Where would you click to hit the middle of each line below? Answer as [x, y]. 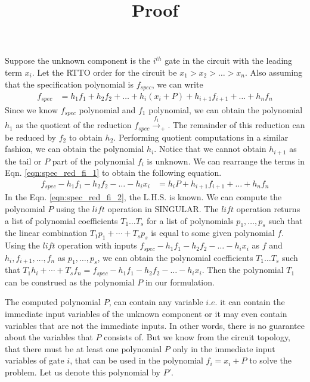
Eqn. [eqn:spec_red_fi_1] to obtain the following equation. [113, 173]
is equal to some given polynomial [213, 233]
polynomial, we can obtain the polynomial [226, 109]
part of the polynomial [93, 161]
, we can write [177, 84]
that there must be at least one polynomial [83, 348]
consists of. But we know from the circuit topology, [197, 337]
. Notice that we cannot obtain [210, 149]
